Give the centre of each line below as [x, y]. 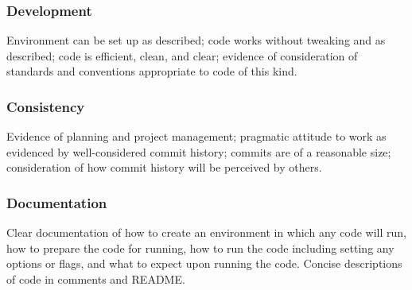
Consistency [46, 106]
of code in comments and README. [96, 279]
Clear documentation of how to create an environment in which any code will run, [206, 232]
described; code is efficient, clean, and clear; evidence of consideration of [182, 55]
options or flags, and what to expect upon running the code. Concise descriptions [204, 263]
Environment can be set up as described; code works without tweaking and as [196, 40]
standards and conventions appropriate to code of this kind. [152, 71]
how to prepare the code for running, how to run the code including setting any [200, 247]
